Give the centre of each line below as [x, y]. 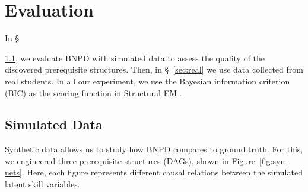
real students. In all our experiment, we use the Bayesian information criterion [147, 81]
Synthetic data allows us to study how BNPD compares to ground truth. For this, [154, 149]
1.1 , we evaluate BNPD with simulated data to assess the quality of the [135, 58]
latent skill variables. [42, 184]
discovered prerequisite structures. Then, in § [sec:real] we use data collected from [154, 69]
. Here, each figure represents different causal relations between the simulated [162, 172]
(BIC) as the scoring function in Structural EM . [93, 92]
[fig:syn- [273, 160]
